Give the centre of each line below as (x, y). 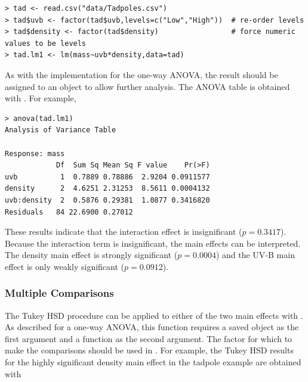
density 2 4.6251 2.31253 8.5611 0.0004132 (107, 189)
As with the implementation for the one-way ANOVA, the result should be (141, 74)
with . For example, (41, 98)
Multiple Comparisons (59, 293)
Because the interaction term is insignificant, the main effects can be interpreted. (153, 243)
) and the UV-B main (255, 255)
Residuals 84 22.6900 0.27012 (69, 212)
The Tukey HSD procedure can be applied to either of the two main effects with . (154, 315)
